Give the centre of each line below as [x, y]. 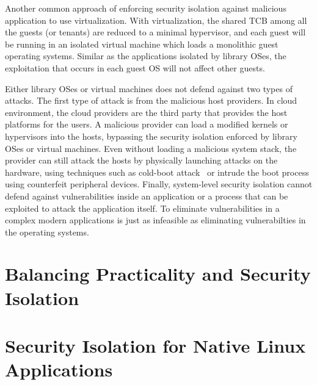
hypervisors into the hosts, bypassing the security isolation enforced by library [151, 136]
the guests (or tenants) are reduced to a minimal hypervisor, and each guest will [155, 32]
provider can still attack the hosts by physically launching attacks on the [141, 160]
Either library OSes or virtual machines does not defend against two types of [149, 88]
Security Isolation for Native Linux [155, 346]
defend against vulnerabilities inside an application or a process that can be [147, 196]
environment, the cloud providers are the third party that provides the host [146, 112]
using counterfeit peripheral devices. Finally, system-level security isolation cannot [159, 184]
